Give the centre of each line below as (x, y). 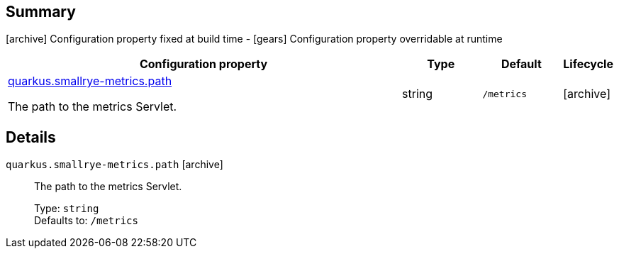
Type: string (67, 209)
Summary (41, 12)
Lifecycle (588, 64)
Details (31, 137)
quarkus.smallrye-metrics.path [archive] (115, 165)
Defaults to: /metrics (86, 221)
